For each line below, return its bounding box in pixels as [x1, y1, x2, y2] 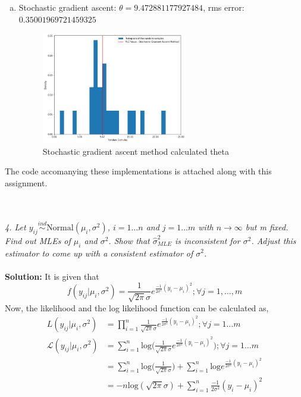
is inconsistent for [174, 234, 240, 246]
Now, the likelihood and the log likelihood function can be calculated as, [5, 301, 269, 314]
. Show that [108, 234, 150, 246]
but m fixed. [245, 220, 289, 233]
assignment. [5, 176, 48, 189]
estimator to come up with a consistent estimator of [5, 246, 193, 259]
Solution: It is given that [5, 270, 99, 282]
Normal [46, 223, 74, 232]
